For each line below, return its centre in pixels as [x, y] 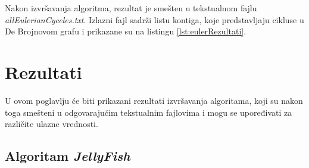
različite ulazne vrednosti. [51, 124]
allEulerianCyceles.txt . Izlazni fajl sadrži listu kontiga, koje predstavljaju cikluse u [154, 19]
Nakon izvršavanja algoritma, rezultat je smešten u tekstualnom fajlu [131, 8]
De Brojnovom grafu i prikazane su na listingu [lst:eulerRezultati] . [126, 31]
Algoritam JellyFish [68, 156]
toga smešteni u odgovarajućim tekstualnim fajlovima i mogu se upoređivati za [149, 112]
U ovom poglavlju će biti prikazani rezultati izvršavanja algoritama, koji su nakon [154, 100]
